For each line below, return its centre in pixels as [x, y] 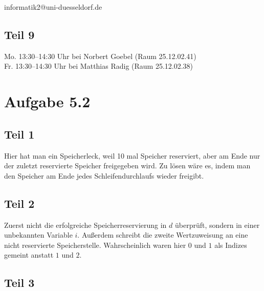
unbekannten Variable [38, 235]
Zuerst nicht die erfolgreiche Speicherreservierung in [85, 225]
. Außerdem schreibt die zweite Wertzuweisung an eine [163, 235]
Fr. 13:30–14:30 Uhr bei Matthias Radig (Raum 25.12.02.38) [99, 66]
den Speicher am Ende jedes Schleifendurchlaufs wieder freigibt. [104, 175]
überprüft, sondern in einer [217, 225]
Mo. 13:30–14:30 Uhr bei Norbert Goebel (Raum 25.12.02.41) [100, 56]
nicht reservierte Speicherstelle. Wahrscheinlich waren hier [95, 245]
